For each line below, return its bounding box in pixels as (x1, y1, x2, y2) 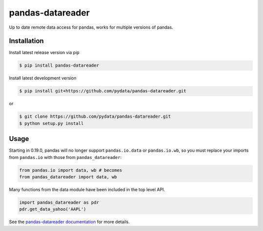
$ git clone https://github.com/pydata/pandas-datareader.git (19, 114, 171, 119)
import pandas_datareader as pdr (19, 200, 99, 205)
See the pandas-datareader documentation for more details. (9, 219, 130, 225)
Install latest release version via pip (9, 50, 80, 55)
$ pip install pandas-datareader (19, 63, 99, 68)
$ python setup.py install (19, 121, 84, 126)
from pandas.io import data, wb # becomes (19, 167, 122, 173)
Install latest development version (9, 75, 76, 81)
